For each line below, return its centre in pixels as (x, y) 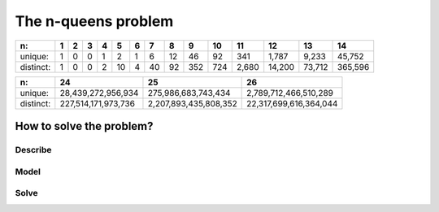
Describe (33, 149)
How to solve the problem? (84, 126)
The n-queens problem (94, 21)
